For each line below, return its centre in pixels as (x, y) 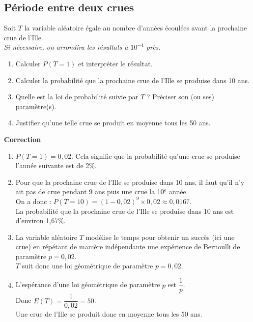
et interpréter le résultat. (115, 63)
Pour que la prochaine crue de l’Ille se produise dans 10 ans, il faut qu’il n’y (130, 182)
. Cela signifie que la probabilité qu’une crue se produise (156, 156)
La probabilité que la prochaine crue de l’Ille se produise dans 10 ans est (125, 211)
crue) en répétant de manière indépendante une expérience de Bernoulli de (128, 247)
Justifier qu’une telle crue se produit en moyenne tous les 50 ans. (113, 123)
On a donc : (33, 201)
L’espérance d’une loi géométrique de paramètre (88, 284)
